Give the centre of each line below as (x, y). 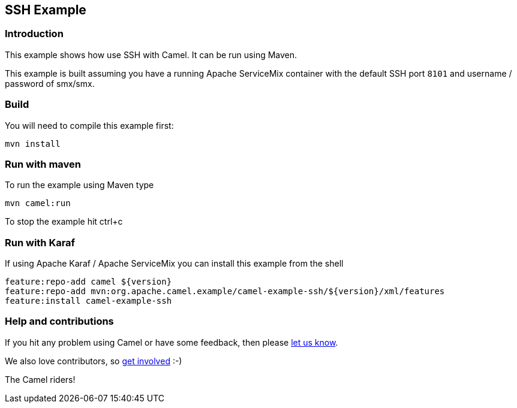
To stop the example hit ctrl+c (64, 222)
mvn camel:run (38, 203)
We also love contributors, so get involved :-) (94, 361)
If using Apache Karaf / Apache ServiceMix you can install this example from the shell (174, 264)
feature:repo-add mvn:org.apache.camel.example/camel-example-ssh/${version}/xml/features (225, 291)
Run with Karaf (40, 242)
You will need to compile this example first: (89, 125)
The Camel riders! (40, 379)
